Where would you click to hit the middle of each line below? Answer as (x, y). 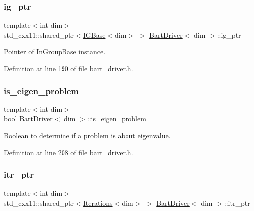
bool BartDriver (28, 119)
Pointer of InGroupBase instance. (55, 52)
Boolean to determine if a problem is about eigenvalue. (87, 135)
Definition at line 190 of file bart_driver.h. (69, 68)
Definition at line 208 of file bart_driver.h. (69, 152)
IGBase (94, 35)
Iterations (98, 203)
